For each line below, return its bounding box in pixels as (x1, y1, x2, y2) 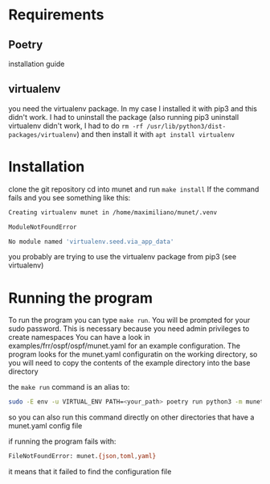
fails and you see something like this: (8, 192, 131, 202)
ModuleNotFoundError (8, 223, 78, 231)
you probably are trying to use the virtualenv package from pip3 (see (8, 252, 237, 262)
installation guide (8, 59, 65, 68)
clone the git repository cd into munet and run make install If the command (8, 184, 260, 194)
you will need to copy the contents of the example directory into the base (8, 358, 251, 368)
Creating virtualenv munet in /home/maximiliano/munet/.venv (8, 208, 218, 217)
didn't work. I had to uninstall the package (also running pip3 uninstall (8, 112, 239, 122)
